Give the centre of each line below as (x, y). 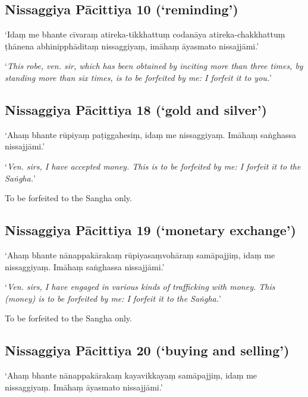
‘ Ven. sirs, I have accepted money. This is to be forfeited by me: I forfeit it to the (153, 166)
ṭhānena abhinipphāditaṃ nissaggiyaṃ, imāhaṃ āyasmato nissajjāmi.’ (132, 46)
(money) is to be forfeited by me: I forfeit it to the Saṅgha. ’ (113, 298)
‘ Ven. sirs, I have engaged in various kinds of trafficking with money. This (140, 287)
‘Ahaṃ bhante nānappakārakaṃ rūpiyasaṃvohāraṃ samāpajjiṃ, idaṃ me (140, 254)
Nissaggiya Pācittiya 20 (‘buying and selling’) (147, 350)
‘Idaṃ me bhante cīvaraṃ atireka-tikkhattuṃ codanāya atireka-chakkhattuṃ (145, 34)
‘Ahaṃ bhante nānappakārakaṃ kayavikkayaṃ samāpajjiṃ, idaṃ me (131, 375)
